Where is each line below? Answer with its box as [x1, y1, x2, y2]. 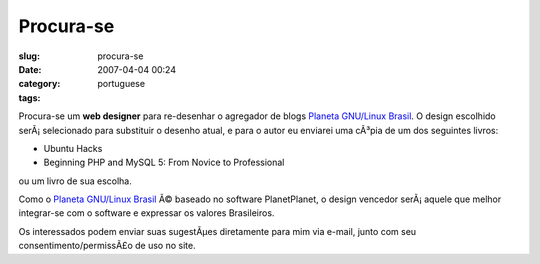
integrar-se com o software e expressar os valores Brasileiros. [18, 207, 275, 219]
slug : [18, 50, 40, 62]
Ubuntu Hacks [43, 142, 103, 154]
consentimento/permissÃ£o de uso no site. [18, 240, 196, 252]
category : [18, 78, 61, 90]
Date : [18, 63, 42, 75]
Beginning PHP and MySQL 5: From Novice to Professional [43, 156, 285, 169]
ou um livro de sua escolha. [18, 175, 132, 187]
